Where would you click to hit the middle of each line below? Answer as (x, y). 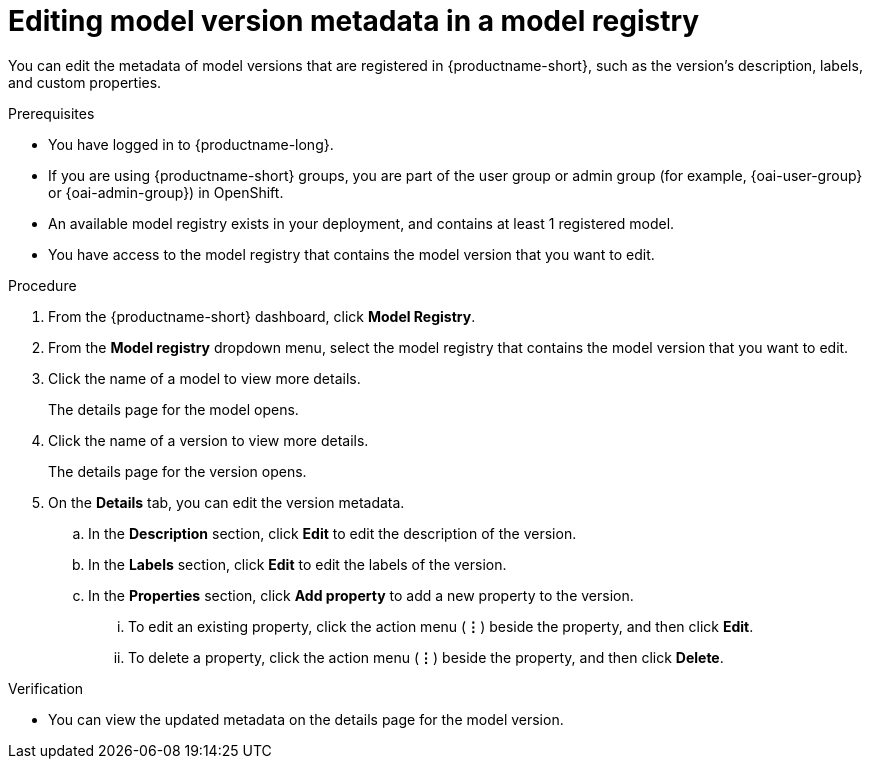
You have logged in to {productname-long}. (191, 144)
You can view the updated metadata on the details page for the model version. (306, 719)
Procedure (42, 285)
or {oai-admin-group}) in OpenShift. (166, 192)
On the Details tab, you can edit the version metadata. (226, 502)
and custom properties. (85, 82)
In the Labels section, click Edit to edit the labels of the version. (297, 564)
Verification (46, 688)
